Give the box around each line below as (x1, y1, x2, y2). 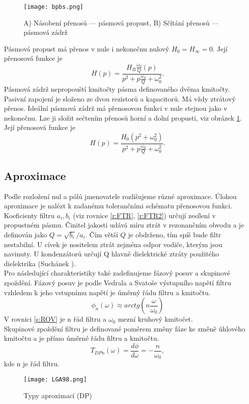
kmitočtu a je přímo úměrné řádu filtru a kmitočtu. (4, 333, 159, 343)
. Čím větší (85, 229, 118, 239)
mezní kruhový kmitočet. (118, 314, 193, 324)
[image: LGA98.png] (24, 376, 87, 383)
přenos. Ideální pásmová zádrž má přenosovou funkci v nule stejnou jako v (4, 103, 227, 113)
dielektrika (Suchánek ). (4, 258, 76, 268)
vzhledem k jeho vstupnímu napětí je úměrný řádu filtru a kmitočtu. (4, 287, 211, 297)
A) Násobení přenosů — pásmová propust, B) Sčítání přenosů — (24, 17, 219, 27)
